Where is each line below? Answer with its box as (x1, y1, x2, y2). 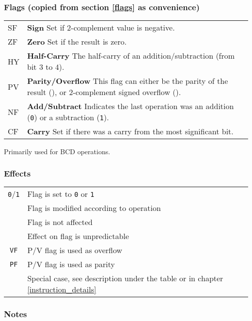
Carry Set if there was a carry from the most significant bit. (27, 126, 234, 137)
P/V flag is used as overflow (27, 244, 123, 256)
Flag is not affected (27, 216, 93, 228)
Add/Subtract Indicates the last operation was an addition (27, 100, 234, 112)
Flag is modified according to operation (27, 202, 161, 214)
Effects (4, 167, 31, 179)
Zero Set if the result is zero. (27, 36, 127, 48)
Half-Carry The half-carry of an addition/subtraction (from (27, 50, 235, 62)
